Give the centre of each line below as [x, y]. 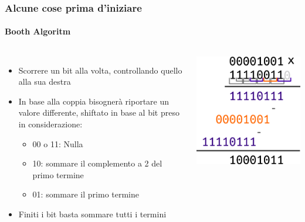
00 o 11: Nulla [58, 143]
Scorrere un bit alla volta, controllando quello [100, 70]
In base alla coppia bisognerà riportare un [94, 101]
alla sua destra [45, 81]
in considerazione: [50, 124]
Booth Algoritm [38, 31]
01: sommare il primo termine [86, 194]
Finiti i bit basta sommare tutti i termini [92, 214]
